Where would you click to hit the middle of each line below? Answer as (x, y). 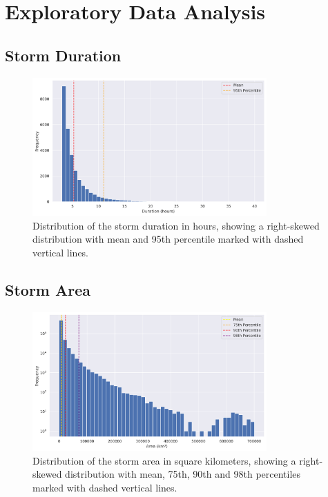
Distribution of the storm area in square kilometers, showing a (164, 460)
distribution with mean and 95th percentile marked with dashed (168, 239)
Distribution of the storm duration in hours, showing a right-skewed (176, 225)
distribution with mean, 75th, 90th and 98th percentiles (183, 474)
